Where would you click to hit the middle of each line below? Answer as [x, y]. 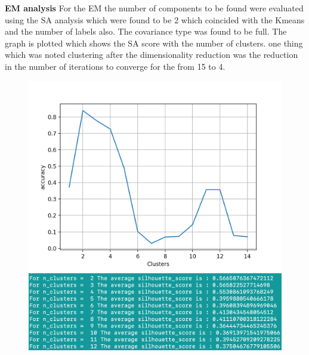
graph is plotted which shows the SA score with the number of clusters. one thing [154, 43]
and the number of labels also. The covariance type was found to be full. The [146, 31]
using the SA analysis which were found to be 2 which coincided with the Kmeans [155, 19]
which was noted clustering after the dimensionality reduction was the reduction [152, 55]
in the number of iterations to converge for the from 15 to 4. [115, 66]
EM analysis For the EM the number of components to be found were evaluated [154, 8]
